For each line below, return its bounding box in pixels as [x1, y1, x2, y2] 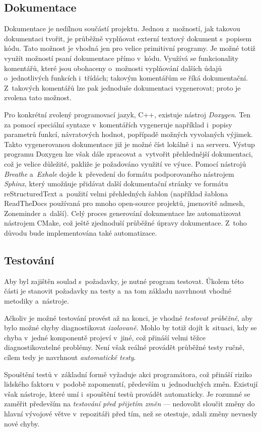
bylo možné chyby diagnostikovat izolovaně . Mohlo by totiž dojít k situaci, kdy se [4, 322, 257, 333]
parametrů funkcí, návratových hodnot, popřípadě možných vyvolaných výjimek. [4, 129, 253, 139]
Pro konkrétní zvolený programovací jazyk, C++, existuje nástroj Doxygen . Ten [4, 109, 251, 119]
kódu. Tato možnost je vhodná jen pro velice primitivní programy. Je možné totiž [4, 43, 255, 53]
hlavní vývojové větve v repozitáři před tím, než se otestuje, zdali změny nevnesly [4, 408, 257, 418]
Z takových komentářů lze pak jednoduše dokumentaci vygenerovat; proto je [4, 82, 241, 93]
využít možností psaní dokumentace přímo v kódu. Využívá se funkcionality [4, 52, 239, 63]
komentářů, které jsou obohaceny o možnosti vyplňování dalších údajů [4, 62, 222, 73]
